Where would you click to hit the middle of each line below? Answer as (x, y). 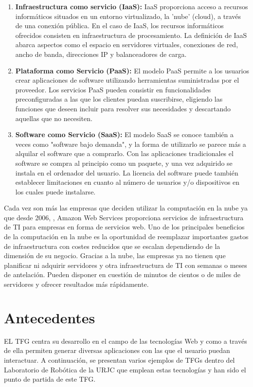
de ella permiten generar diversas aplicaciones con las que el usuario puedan (117, 350)
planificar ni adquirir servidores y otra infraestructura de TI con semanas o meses (126, 265)
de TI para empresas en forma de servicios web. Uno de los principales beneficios (124, 227)
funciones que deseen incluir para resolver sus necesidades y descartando (123, 108)
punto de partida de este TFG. (50, 379)
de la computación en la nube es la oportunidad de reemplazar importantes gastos (126, 237)
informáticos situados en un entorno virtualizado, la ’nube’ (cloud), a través (128, 16)
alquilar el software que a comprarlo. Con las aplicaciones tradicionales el (124, 153)
